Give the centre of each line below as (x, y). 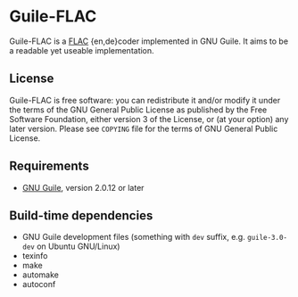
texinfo (35, 256)
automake (41, 275)
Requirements (49, 166)
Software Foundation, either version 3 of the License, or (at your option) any (149, 119)
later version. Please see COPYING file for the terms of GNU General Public (144, 128)
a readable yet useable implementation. (82, 50)
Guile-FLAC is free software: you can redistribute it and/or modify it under (145, 100)
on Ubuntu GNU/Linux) (79, 246)
